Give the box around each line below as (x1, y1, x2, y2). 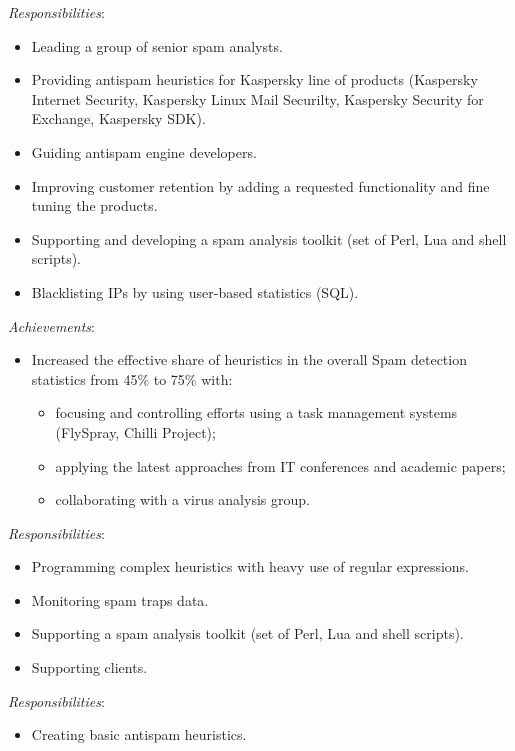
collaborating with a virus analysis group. (55, 489, 310, 510)
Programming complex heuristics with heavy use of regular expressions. (31, 556, 470, 577)
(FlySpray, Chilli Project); (55, 421, 216, 442)
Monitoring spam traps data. (31, 589, 209, 610)
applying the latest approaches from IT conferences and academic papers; (55, 455, 506, 476)
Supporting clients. (31, 657, 148, 678)
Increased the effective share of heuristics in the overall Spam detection (31, 349, 467, 370)
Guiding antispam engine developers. (31, 141, 257, 162)
